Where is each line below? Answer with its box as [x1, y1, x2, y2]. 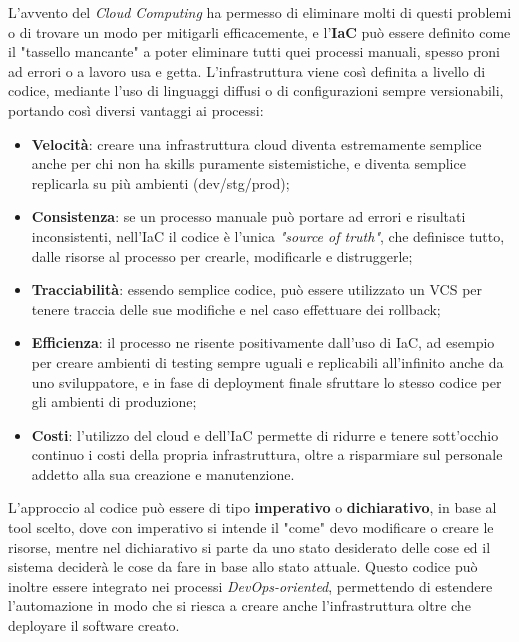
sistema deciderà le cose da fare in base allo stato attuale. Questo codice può [8, 556, 478, 577]
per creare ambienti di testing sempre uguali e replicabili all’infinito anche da [31, 351, 504, 372]
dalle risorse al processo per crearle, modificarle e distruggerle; [31, 245, 413, 266]
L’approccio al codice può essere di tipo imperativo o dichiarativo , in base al [8, 497, 497, 518]
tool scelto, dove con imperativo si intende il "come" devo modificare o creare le [8, 517, 494, 538]
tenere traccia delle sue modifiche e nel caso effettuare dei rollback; [31, 298, 441, 319]
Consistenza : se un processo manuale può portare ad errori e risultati [31, 206, 466, 227]
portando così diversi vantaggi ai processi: [8, 99, 264, 120]
